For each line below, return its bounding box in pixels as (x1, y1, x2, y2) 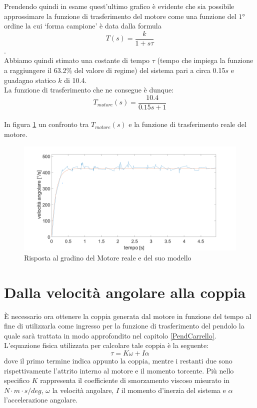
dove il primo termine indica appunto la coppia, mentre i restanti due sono (4, 355, 232, 366)
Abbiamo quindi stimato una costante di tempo (4, 55, 150, 65)
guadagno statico (4, 74, 56, 85)
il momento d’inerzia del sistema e (121, 384, 226, 395)
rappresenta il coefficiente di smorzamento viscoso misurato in (40, 375, 230, 385)
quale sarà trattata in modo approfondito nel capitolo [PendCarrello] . (4, 330, 216, 340)
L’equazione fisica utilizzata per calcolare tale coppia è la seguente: (4, 340, 209, 350)
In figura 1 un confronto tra (4, 119, 89, 129)
